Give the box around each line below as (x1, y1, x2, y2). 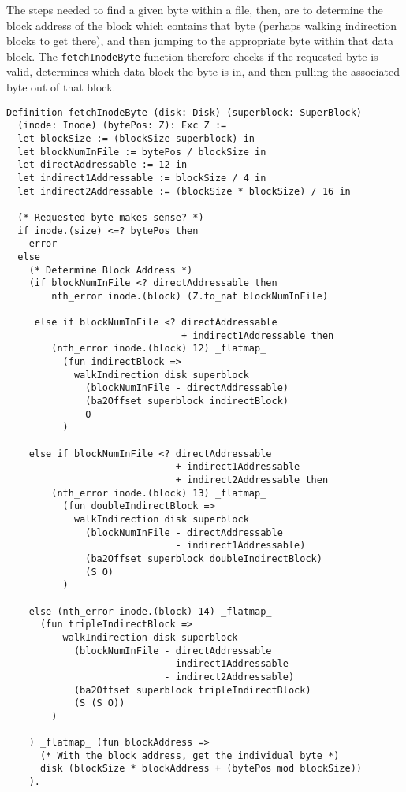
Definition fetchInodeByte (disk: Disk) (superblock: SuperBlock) (6, 106, 363, 118)
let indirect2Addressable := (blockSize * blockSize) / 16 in (17, 185, 351, 197)
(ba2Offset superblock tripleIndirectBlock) (73, 684, 311, 696)
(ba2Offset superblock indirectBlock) (85, 396, 289, 407)
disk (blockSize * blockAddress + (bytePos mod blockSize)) (39, 763, 363, 775)
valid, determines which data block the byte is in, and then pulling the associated (6, 63, 400, 80)
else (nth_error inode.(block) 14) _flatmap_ (28, 605, 272, 617)
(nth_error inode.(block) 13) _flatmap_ (51, 487, 266, 499)
